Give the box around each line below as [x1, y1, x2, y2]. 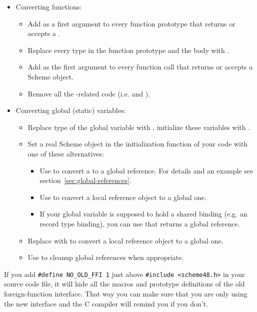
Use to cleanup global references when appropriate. [27, 252, 184, 262]
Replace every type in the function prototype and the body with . [27, 44, 229, 55]
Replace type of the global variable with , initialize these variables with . [27, 121, 250, 132]
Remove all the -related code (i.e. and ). [27, 88, 150, 98]
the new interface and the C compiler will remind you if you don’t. [4, 298, 208, 308]
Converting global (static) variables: [15, 105, 126, 115]
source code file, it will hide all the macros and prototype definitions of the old [4, 278, 245, 289]
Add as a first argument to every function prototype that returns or [27, 18, 235, 28]
